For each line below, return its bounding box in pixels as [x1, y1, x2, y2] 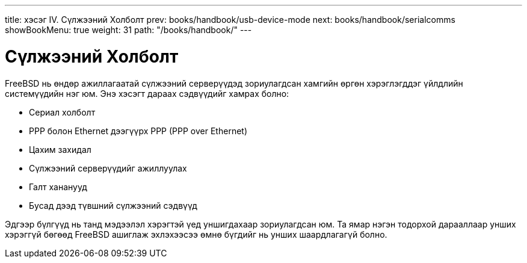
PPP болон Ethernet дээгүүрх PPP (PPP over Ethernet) [29, 125, 248, 136]
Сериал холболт [29, 107, 96, 117]
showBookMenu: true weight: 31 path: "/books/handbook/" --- [5, 25, 252, 35]
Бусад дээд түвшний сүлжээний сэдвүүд [29, 200, 197, 211]
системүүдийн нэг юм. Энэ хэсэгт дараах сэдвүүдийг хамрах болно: [5, 88, 289, 99]
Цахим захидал [29, 144, 91, 155]
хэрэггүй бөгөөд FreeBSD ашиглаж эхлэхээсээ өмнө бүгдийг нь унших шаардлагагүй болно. [5, 229, 387, 240]
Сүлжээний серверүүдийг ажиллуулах [29, 162, 187, 173]
